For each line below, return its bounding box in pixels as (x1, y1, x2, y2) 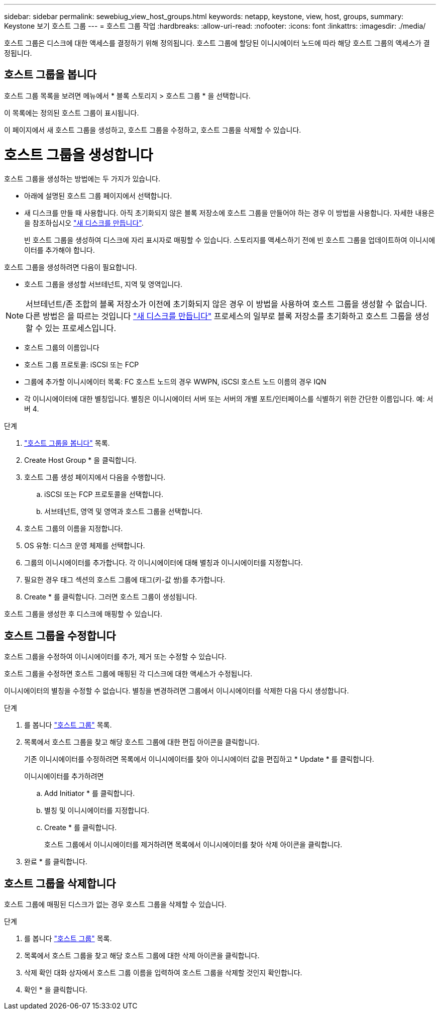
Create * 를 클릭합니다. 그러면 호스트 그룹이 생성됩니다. (24, 592, 197, 601)
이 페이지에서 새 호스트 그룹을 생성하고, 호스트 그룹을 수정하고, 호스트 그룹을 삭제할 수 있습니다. (4, 125, 301, 134)
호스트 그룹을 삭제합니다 (4, 877, 116, 890)
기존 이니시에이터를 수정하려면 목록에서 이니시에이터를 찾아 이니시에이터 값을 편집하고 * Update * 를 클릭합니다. (24, 755, 374, 764)
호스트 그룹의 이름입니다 (24, 343, 99, 352)
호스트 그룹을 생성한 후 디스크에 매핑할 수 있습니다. (4, 610, 162, 619)
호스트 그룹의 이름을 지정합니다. (24, 524, 123, 533)
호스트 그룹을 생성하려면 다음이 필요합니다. (4, 263, 137, 272)
